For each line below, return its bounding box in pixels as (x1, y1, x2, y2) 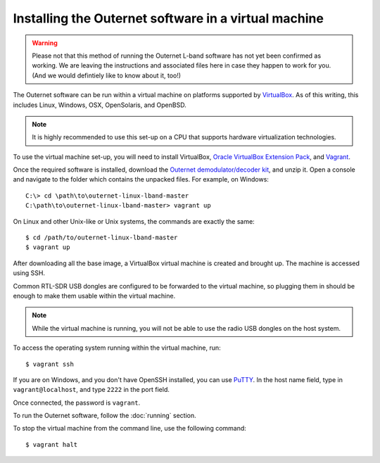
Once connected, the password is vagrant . (13, 398, 141, 407)
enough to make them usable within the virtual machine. (13, 291, 176, 300)
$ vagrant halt (25, 440, 78, 448)
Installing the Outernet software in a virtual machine (13, 11, 324, 26)
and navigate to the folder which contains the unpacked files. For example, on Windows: (13, 175, 269, 184)
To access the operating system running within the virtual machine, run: (13, 343, 221, 352)
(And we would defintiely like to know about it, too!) (32, 71, 182, 80)
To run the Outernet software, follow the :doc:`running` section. (13, 412, 196, 420)
